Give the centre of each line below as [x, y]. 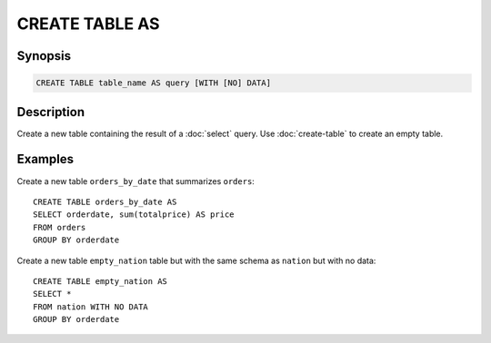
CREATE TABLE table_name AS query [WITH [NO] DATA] [154, 83]
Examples [45, 159]
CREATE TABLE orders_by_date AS [105, 201]
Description [51, 112]
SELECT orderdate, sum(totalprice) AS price [134, 215]
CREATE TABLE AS [88, 24]
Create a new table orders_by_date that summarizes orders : [135, 181]
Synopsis [44, 56]
